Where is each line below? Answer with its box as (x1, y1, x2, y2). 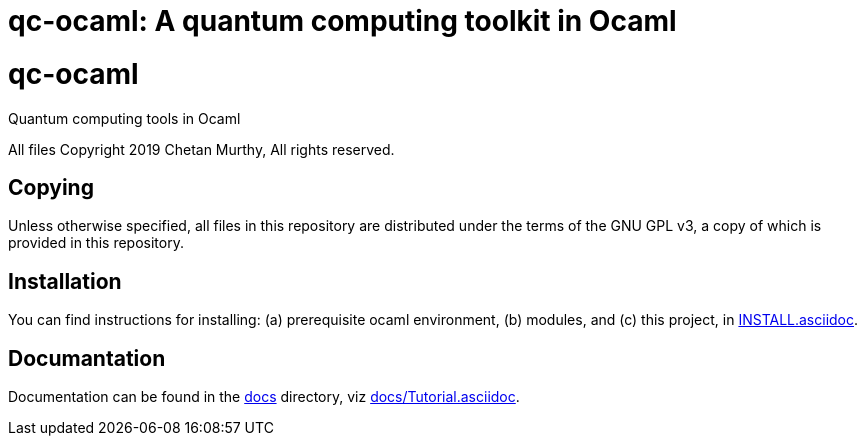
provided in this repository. (8, 234, 184, 252)
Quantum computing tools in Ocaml (8, 109, 241, 127)
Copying (8, 174, 94, 200)
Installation (8, 268, 122, 294)
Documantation (8, 345, 166, 371)
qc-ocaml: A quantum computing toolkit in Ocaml (8, 4, 677, 38)
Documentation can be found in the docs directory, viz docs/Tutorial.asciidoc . (8, 388, 520, 406)
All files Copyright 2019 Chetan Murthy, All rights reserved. (8, 140, 395, 158)
